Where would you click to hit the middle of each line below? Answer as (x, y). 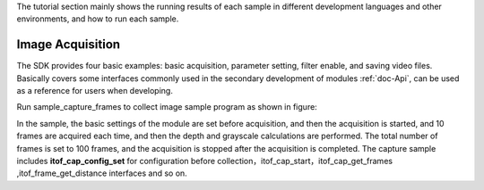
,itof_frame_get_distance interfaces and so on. (102, 173)
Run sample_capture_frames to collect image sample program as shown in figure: (167, 107)
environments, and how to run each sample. (98, 19)
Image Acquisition (69, 45)
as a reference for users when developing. (95, 91)
